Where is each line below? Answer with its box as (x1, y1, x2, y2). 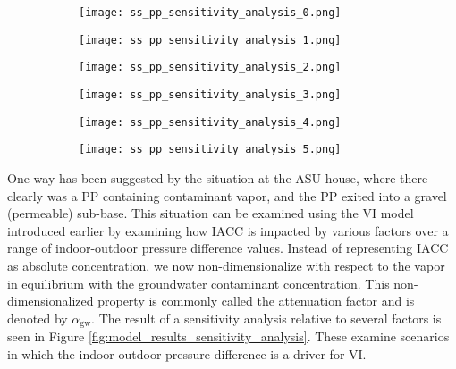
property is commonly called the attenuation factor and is (97, 291, 415, 310)
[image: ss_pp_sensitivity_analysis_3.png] (79, 88, 342, 101)
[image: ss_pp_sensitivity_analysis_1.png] (79, 33, 342, 46)
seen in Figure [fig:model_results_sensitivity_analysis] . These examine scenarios (7, 327, 450, 346)
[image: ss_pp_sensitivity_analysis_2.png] (79, 61, 342, 74)
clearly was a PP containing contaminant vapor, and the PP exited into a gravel (7, 186, 447, 205)
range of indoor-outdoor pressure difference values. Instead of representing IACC (7, 239, 449, 257)
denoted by (7, 308, 68, 327)
